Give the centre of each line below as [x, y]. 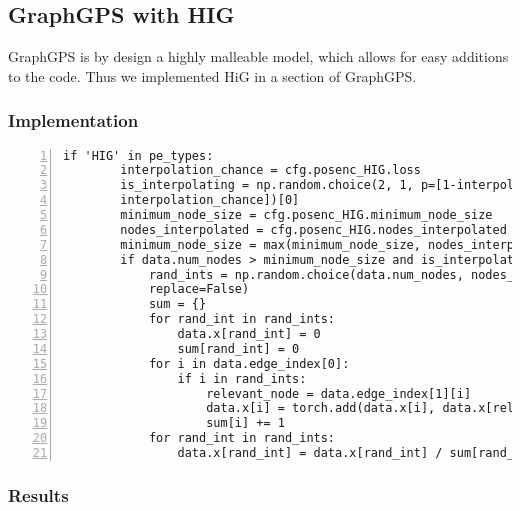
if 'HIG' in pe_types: [138, 155]
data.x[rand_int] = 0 [249, 334]
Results [38, 494]
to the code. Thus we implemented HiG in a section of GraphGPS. [212, 75]
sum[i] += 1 [245, 423]
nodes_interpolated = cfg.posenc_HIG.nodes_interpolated [313, 229]
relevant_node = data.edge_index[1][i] [339, 393]
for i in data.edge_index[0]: [249, 363]
